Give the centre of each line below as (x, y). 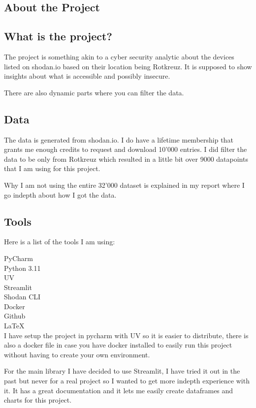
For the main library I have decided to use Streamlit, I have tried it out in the (122, 371)
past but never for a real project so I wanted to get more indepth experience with (127, 381)
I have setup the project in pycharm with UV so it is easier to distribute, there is (126, 335)
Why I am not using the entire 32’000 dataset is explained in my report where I (124, 185)
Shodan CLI (22, 297)
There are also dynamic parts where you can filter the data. (94, 92)
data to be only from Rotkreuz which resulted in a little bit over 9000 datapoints (126, 159)
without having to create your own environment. (77, 354)
